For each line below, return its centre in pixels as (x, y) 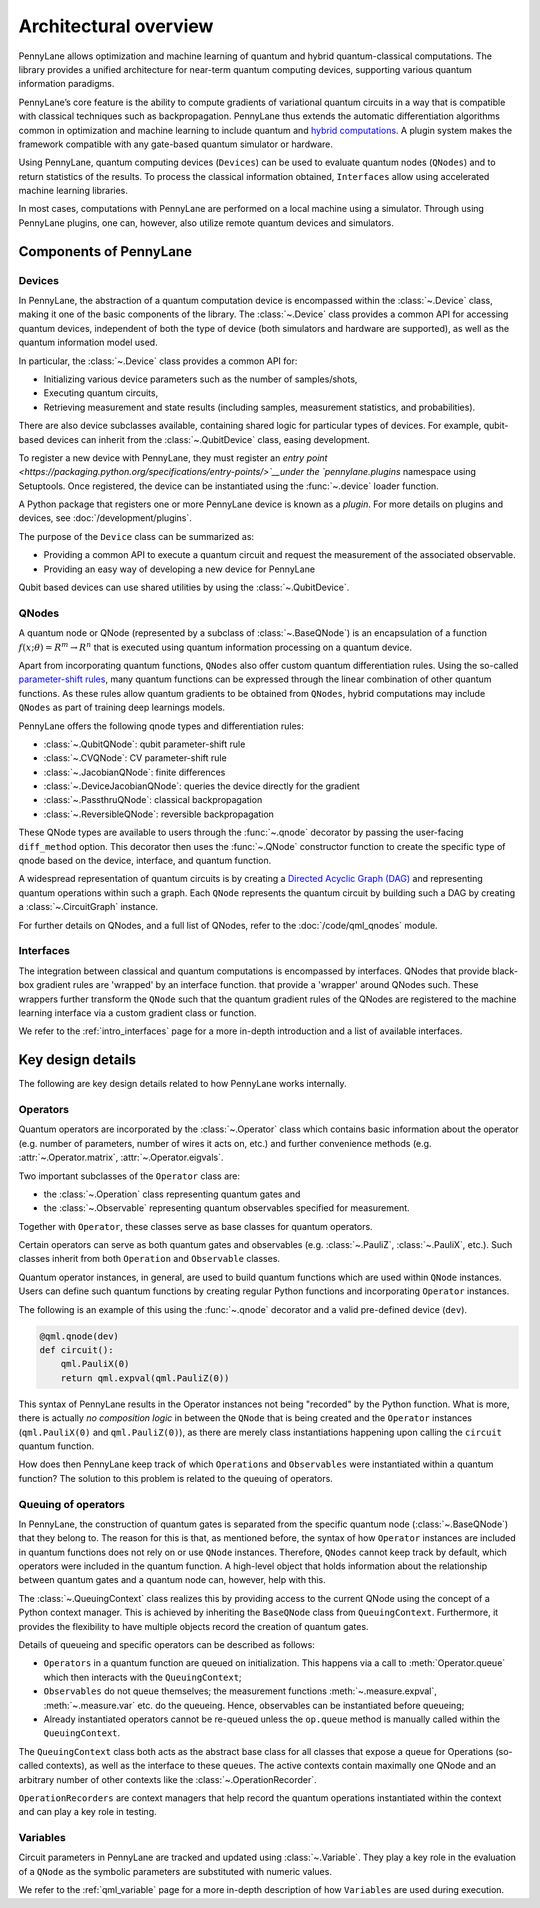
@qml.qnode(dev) (79, 1336)
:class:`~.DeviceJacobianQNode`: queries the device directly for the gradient (201, 786)
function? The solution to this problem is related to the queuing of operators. (176, 1478)
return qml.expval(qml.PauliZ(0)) (145, 1378)
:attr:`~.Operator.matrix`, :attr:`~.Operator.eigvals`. (121, 1157)
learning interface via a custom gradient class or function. (137, 1012)
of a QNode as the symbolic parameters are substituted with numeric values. (175, 1871)
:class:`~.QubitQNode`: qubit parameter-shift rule (144, 744)
